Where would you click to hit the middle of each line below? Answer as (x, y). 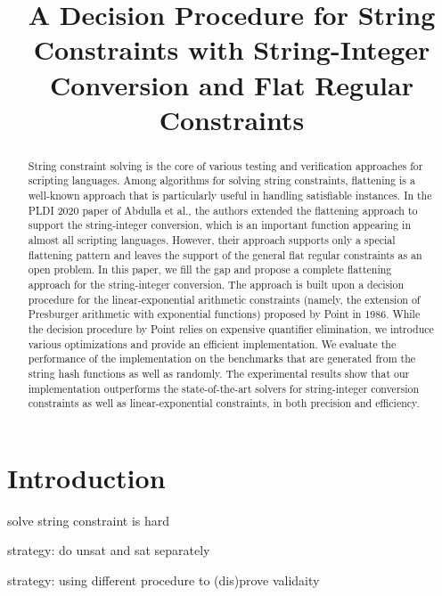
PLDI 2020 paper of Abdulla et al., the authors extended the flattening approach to (223, 210)
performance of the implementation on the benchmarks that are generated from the (222, 359)
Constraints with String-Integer (232, 49)
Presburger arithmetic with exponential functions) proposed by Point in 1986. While (224, 314)
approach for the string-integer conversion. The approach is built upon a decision (216, 284)
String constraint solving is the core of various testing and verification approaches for (225, 165)
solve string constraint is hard (89, 520)
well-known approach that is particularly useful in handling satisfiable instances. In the (230, 196)
